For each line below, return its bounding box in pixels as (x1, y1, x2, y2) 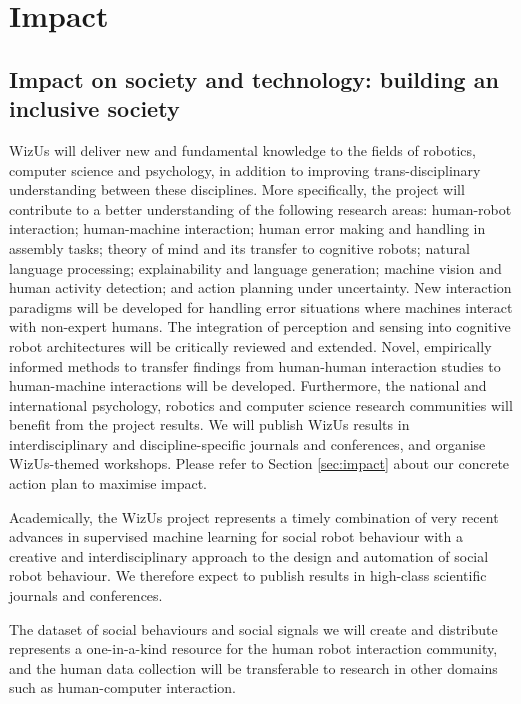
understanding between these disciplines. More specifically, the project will (9, 179, 465, 200)
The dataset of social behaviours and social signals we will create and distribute (9, 618, 498, 639)
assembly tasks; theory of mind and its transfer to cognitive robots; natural (9, 237, 470, 258)
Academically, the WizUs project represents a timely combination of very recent (9, 506, 499, 527)
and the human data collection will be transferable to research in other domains (9, 657, 498, 678)
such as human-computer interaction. (9, 677, 236, 698)
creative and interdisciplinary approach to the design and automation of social (9, 545, 489, 566)
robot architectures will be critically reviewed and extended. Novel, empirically (9, 335, 492, 356)
